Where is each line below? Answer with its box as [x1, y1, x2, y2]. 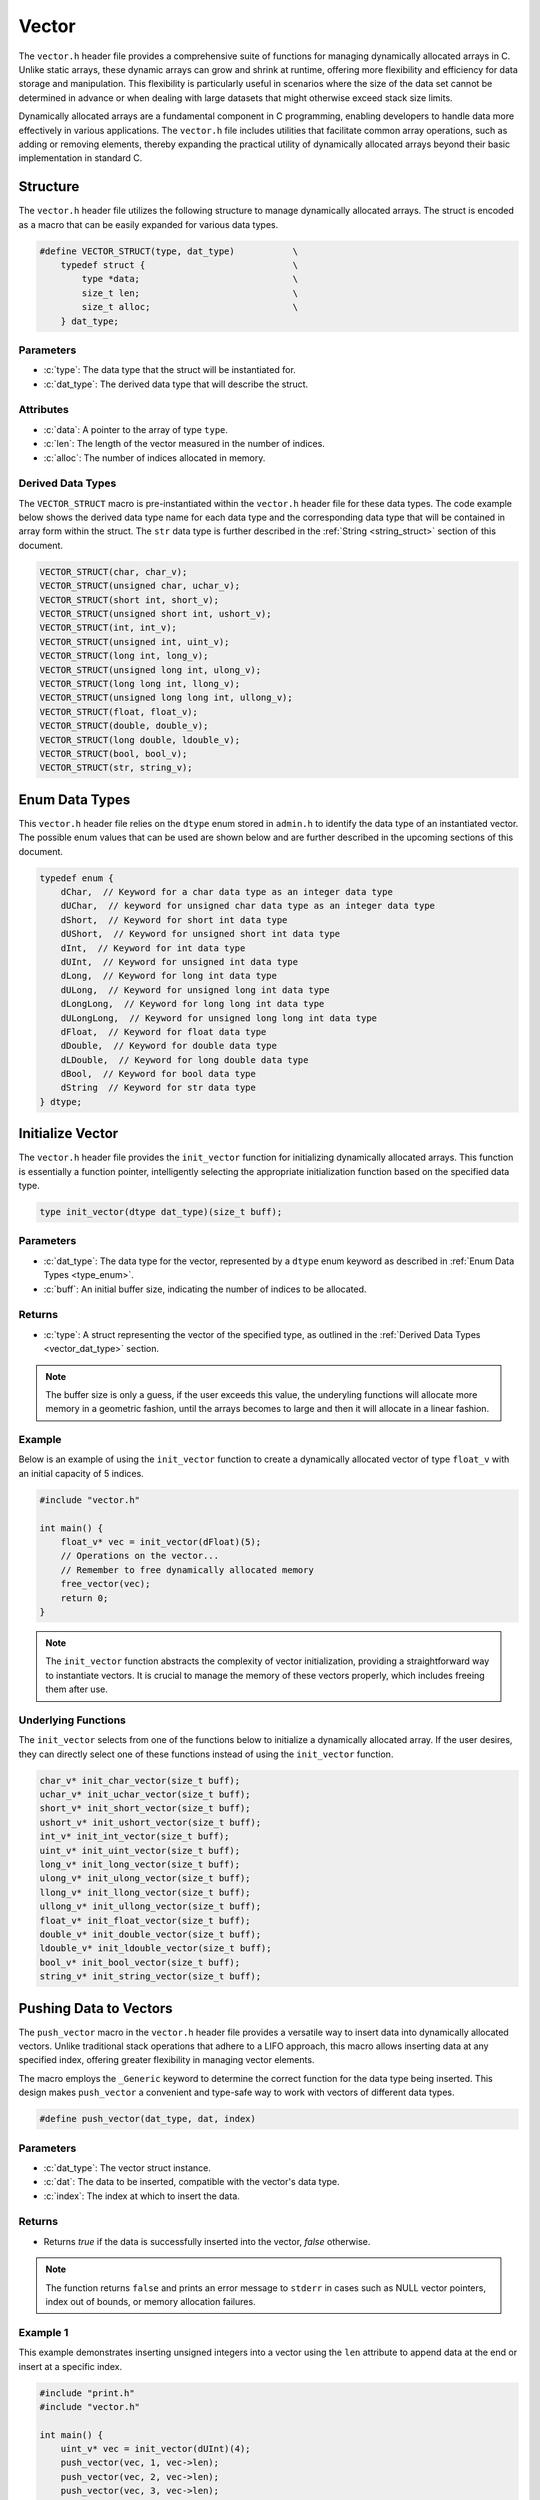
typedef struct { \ [60, 259, 299, 270]
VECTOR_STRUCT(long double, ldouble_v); [39, 734, 240, 745]
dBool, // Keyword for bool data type [60, 1068, 257, 1080]
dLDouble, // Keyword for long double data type [60, 1054, 309, 1065]
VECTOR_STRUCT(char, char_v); [39, 566, 188, 577]
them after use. [45, 1683, 109, 1695]
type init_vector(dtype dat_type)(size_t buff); [39, 1206, 283, 1218]
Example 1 [18, 2325, 69, 2339]
